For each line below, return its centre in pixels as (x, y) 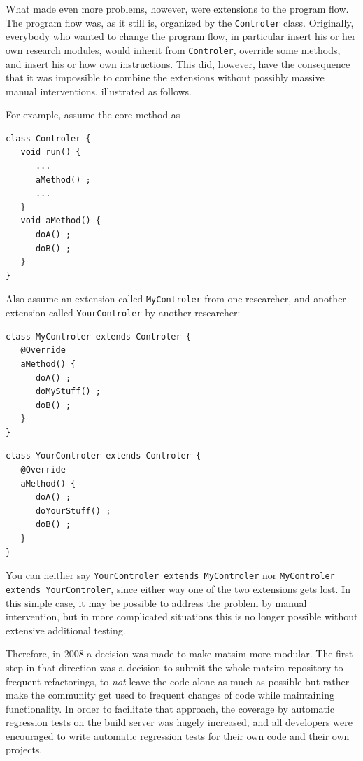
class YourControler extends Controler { (104, 456)
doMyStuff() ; (68, 392)
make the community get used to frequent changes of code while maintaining (170, 695)
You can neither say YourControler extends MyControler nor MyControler (170, 575)
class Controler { (48, 138)
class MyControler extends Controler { (98, 336)
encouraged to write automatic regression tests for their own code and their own (178, 735)
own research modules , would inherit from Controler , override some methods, (173, 49)
